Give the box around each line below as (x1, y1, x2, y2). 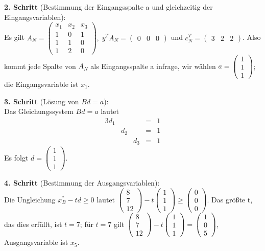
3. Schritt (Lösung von (4, 96, 79, 106)
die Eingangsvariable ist (4, 79, 79, 89)
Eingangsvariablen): (4, 11, 66, 22)
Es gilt (4, 32, 25, 42)
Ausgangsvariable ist (4, 237, 68, 247)
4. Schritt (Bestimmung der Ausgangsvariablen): (4, 177, 160, 188)
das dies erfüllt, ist (4, 218, 62, 229)
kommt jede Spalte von (4, 60, 76, 71)
